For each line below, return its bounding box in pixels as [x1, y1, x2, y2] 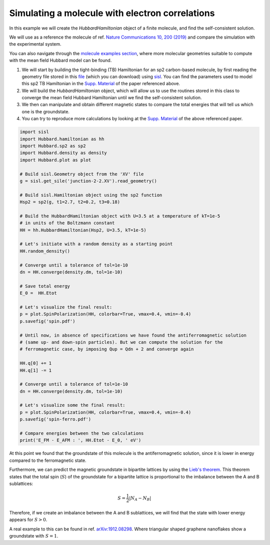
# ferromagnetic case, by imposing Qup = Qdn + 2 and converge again [19, 346, 194, 352]
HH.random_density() [19, 248, 70, 254]
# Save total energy [19, 283, 70, 289]
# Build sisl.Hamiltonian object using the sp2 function [19, 192, 162, 198]
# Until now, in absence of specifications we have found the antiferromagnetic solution [19, 332, 247, 338]
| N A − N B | [129, 495, 151, 502]
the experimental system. [9, 41, 62, 47]
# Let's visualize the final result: [19, 304, 112, 310]
